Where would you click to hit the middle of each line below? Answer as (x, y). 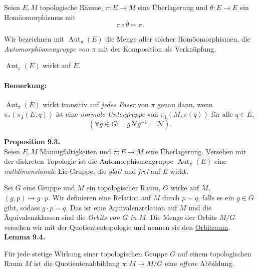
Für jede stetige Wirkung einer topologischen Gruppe (86, 253)
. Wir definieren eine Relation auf (100, 197)
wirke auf (185, 188)
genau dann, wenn (185, 104)
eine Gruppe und (49, 188)
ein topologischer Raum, (123, 188)
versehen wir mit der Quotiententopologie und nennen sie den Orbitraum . (117, 227)
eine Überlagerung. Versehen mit (196, 151)
